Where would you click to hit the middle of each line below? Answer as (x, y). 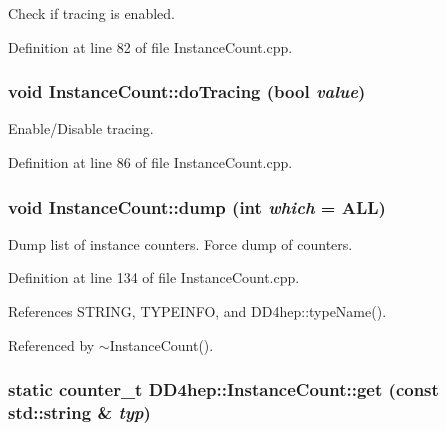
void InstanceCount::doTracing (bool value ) (187, 91)
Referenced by (51, 344)
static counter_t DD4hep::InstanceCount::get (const (223, 389)
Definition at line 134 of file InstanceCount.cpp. (154, 277)
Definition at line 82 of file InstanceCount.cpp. (150, 46)
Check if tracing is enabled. (91, 13)
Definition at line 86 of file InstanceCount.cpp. (150, 162)
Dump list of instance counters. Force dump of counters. (180, 243)
